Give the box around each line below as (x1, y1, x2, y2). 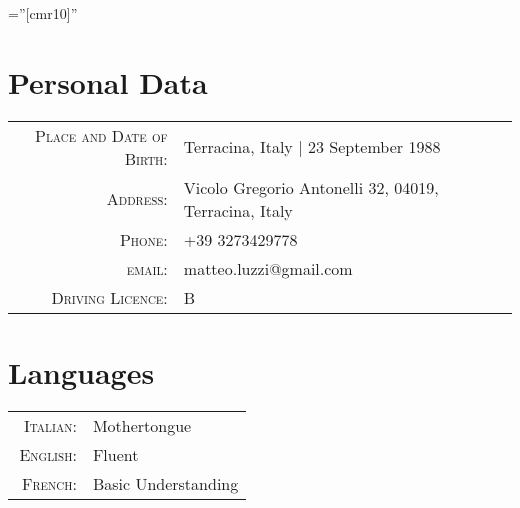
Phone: (119, 227, 168, 251)
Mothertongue (92, 413, 192, 437)
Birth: (124, 146, 168, 170)
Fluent (92, 442, 139, 466)
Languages (8, 351, 155, 392)
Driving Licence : (51, 285, 168, 309)
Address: (106, 187, 168, 211)
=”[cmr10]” (8, 3, 78, 23)
